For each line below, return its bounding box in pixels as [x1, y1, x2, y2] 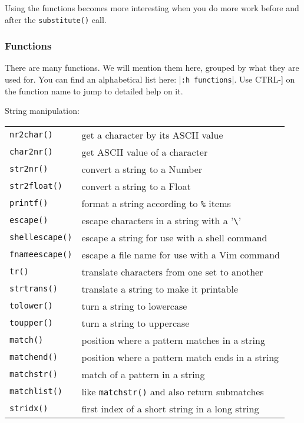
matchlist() [9, 386, 63, 396]
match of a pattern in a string [81, 367, 205, 381]
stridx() [9, 404, 48, 414]
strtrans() [9, 284, 58, 294]
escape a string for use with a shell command [81, 230, 267, 244]
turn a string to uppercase [81, 316, 190, 330]
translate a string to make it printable [81, 281, 239, 296]
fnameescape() [9, 250, 72, 260]
